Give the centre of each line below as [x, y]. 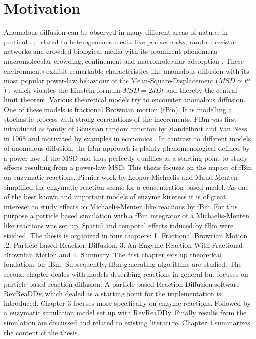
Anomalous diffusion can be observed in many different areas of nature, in [116, 32]
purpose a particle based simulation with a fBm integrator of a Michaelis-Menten [127, 216]
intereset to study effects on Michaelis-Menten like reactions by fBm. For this [121, 206]
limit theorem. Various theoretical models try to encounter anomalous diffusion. [125, 100]
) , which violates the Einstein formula [62, 90]
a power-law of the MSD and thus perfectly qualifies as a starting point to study [126, 157]
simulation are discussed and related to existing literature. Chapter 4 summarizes [127, 322]
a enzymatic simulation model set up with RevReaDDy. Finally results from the [125, 313]
